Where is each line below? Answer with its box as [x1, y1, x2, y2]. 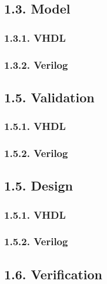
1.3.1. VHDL [4, 30, 66, 45]
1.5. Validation [4, 88, 95, 106]
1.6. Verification [4, 265, 103, 283]
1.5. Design [4, 176, 73, 195]
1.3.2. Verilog [4, 57, 68, 72]
